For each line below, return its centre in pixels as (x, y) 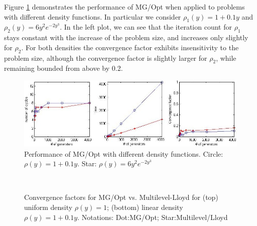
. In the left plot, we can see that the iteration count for (146, 27)
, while (226, 58)
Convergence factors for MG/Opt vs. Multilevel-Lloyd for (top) (121, 197)
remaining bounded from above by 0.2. (63, 68)
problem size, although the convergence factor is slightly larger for (106, 58)
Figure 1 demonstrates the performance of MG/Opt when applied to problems (124, 7)
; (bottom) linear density (145, 207)
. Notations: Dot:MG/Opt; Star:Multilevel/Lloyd (153, 217)
